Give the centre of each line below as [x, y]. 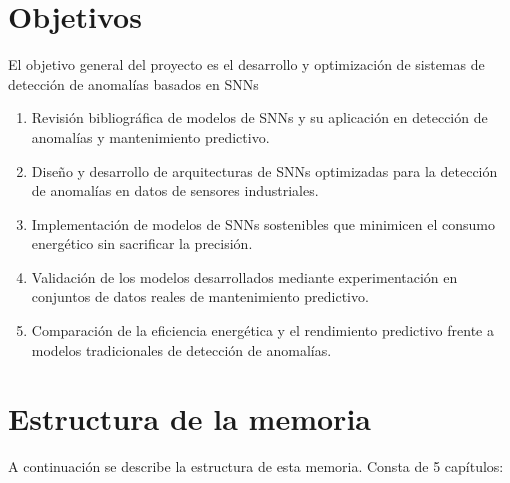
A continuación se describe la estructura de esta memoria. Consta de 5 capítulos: [256, 466]
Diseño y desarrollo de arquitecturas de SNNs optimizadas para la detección [264, 170]
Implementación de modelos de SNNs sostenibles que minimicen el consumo [263, 223]
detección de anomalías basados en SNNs [133, 83]
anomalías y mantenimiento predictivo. [150, 136]
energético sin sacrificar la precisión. [142, 243]
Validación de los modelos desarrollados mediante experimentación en [244, 276]
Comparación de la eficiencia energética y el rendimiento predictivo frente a [262, 330]
